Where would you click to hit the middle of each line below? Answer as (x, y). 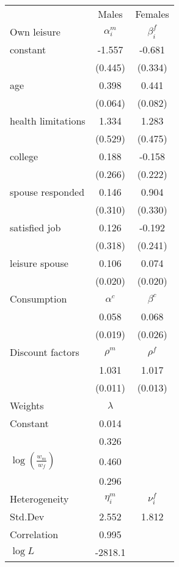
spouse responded (47, 192)
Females (152, 14)
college (24, 156)
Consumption (38, 299)
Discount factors (45, 352)
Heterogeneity (39, 499)
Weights (27, 405)
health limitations (48, 121)
